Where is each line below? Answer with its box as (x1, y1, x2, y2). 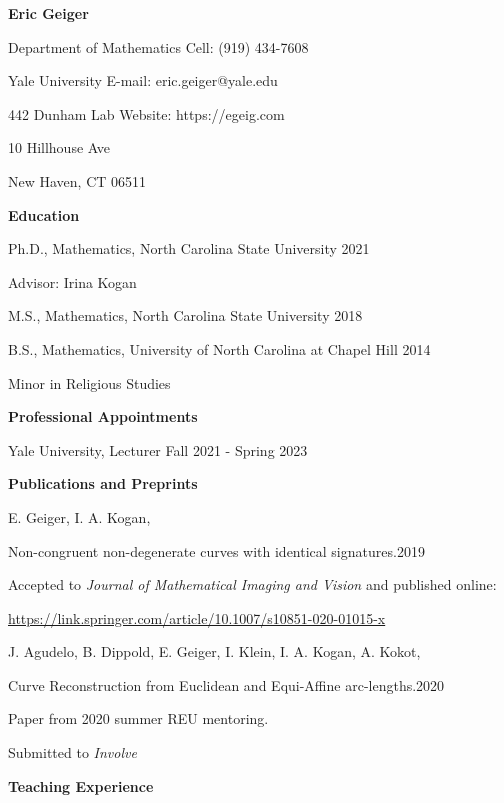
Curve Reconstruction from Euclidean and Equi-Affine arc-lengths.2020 (8, 674, 445, 695)
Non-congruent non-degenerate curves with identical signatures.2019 (8, 540, 425, 561)
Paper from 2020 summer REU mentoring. (8, 708, 269, 729)
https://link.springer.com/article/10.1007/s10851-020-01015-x (8, 607, 386, 628)
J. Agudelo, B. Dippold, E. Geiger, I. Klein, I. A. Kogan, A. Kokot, (8, 641, 421, 662)
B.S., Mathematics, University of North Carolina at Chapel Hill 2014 (8, 338, 431, 359)
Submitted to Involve (8, 742, 137, 763)
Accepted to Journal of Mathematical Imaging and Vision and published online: (8, 574, 497, 595)
